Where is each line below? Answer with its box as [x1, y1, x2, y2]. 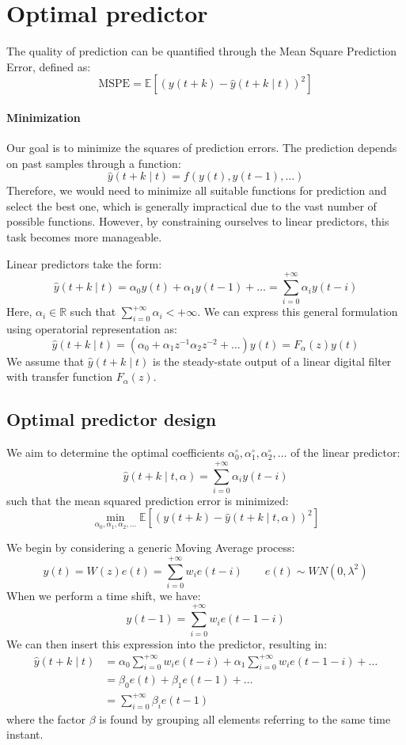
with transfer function [6, 368, 112, 385]
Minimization [6, 108, 81, 125]
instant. [6, 726, 44, 743]
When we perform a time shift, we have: [6, 587, 201, 603]
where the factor [6, 710, 86, 727]
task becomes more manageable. [6, 229, 162, 245]
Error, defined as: [6, 58, 91, 74]
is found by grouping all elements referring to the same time [99, 710, 391, 727]
